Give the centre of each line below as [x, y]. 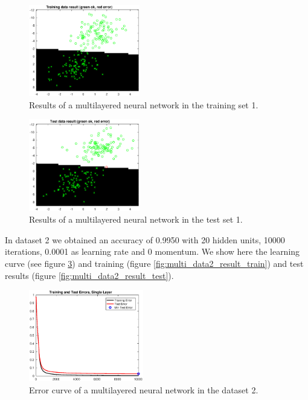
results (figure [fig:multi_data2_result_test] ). [89, 275]
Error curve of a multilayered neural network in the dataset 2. [144, 389]
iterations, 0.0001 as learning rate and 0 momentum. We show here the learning [152, 251]
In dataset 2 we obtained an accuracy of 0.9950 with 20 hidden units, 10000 [145, 239]
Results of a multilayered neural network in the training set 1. [144, 104]
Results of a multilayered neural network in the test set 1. [136, 219]
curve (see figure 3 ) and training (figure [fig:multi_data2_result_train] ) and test [154, 263]
